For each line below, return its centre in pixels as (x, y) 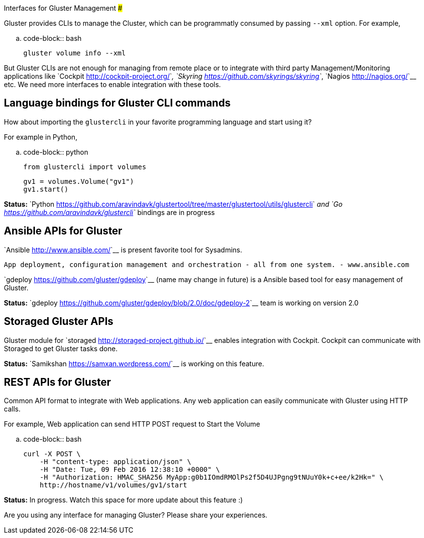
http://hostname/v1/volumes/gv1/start (113, 485)
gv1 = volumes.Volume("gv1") (79, 181)
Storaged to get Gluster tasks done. (61, 348)
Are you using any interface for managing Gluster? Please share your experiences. (136, 515)
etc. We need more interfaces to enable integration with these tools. (112, 84)
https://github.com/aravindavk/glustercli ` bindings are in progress (110, 212)
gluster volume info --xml (75, 53)
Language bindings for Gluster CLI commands (117, 103)
